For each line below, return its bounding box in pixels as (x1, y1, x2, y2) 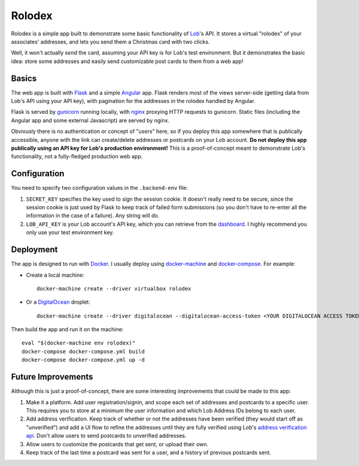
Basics (11, 73, 37, 83)
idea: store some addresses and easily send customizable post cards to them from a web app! (11, 58, 244, 65)
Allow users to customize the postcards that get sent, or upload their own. (26, 440, 209, 447)
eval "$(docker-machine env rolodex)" (22, 340, 136, 347)
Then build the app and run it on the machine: (11, 326, 124, 333)
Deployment (11, 244, 58, 255)
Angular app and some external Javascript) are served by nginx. (11, 117, 170, 124)
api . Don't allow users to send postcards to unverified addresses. (26, 432, 187, 440)
